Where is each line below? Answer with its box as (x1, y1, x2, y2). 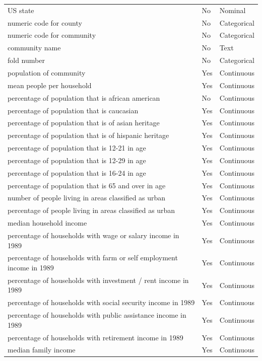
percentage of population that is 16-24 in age (8, 167, 146, 178)
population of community (8, 67, 86, 78)
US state (8, 5, 34, 15)
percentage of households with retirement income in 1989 (8, 332, 183, 342)
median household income (8, 218, 87, 228)
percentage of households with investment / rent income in (8, 274, 189, 285)
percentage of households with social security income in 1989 (8, 297, 195, 308)
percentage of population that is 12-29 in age (8, 155, 146, 165)
